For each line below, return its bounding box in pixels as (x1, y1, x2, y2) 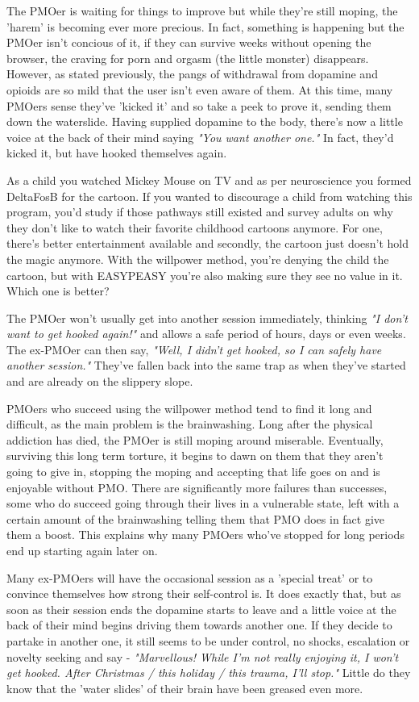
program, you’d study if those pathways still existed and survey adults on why (6, 203, 393, 220)
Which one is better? (6, 282, 110, 299)
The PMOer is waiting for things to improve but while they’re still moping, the (6, 2, 398, 19)
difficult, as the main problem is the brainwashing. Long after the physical (6, 416, 373, 432)
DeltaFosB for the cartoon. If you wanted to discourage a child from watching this (6, 187, 413, 204)
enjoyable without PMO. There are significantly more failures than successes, (6, 478, 388, 495)
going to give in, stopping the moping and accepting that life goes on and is (6, 463, 380, 480)
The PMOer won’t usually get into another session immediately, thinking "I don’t (6, 309, 408, 326)
